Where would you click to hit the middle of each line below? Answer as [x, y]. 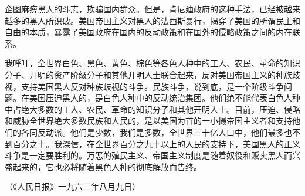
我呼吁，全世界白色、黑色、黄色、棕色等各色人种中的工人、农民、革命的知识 [152, 63]
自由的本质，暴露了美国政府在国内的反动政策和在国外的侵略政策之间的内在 [148, 32]
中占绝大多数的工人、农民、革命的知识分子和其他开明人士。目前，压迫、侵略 [152, 109]
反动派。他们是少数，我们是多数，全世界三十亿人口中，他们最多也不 [169, 132]
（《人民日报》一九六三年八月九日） [72, 186]
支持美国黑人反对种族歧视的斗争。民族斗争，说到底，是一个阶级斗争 [152, 86]
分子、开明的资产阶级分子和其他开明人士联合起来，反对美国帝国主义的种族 [148, 74]
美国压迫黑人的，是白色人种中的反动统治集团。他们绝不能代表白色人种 [165, 98]
